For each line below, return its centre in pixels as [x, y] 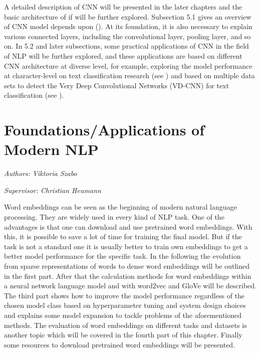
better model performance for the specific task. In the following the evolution [122, 256]
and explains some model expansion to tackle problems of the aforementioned [123, 315]
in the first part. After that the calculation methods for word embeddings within [128, 276]
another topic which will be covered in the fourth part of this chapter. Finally [123, 335]
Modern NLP [51, 149]
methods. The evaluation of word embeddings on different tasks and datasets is [125, 325]
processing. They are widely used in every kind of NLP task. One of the [114, 217]
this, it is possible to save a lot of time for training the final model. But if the [123, 236]
